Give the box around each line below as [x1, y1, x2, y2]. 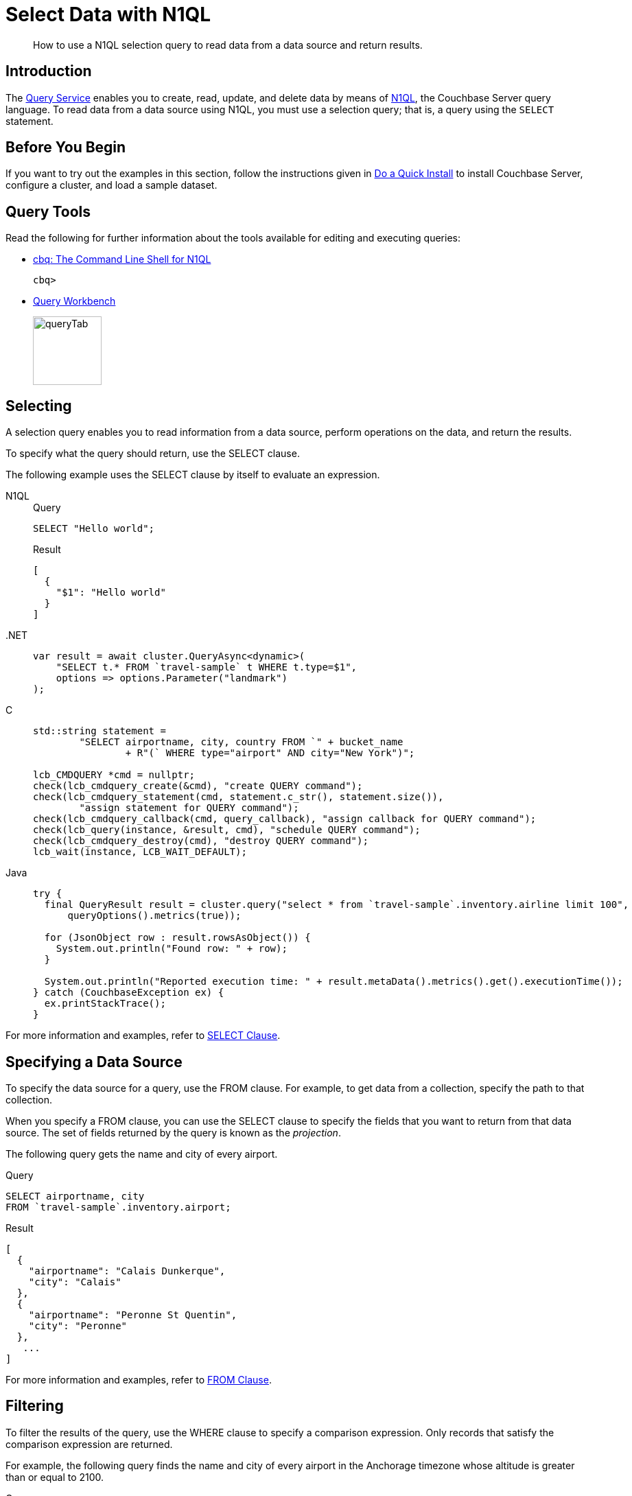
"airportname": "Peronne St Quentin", [28, 1309, 237, 1320]
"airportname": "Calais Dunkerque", [28, 1265, 226, 1276]
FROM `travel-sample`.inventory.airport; [5, 1201, 231, 1213]
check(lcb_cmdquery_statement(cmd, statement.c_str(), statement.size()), [33, 791, 444, 803]
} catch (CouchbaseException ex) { [33, 987, 224, 998]
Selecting [5, 397, 72, 414]
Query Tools [5, 202, 91, 220]
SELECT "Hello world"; [33, 523, 155, 535]
